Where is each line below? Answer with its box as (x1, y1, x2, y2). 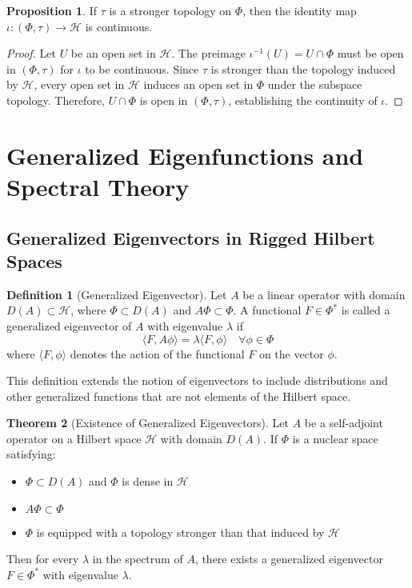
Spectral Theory (6, 170, 190, 202)
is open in (139, 91, 188, 108)
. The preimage (171, 45, 246, 62)
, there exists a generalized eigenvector (194, 550, 383, 567)
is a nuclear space (292, 430, 378, 446)
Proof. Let (6, 45, 56, 62)
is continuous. (85, 18, 153, 34)
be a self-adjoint (304, 414, 383, 431)
